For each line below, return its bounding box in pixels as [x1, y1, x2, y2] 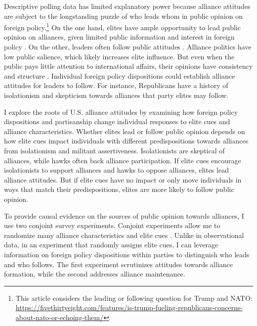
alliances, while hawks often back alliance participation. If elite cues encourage [4, 155, 241, 165]
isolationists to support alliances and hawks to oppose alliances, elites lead [4, 165, 229, 175]
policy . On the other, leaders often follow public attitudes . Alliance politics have [4, 42, 252, 52]
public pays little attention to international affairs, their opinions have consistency [4, 61, 253, 71]
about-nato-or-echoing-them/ [15, 312, 104, 322]
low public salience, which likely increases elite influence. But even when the [4, 51, 235, 61]
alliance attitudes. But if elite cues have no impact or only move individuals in [4, 174, 242, 185]
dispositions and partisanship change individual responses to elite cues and [4, 116, 230, 127]
